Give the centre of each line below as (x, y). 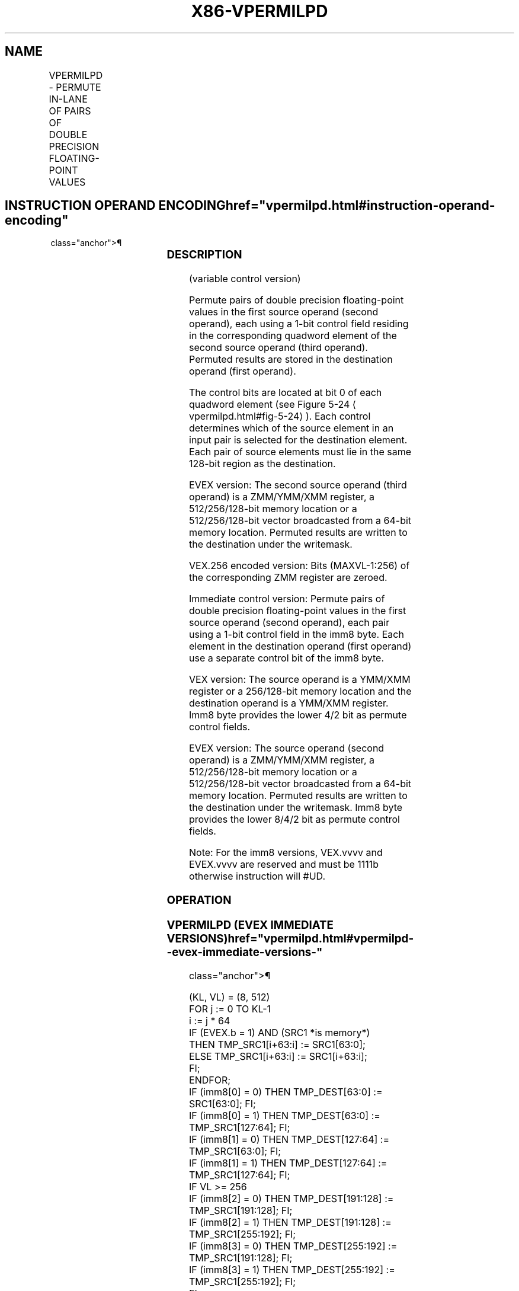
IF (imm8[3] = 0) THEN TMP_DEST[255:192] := (293, 1246)
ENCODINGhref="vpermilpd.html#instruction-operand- (327, 206)
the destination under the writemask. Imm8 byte (296, 808)
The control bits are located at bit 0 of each (286, 393)
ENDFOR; (210, 1080)
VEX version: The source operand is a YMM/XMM (300, 680)
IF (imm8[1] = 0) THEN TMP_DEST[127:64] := (289, 1140)
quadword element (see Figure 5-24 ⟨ (273, 405)
